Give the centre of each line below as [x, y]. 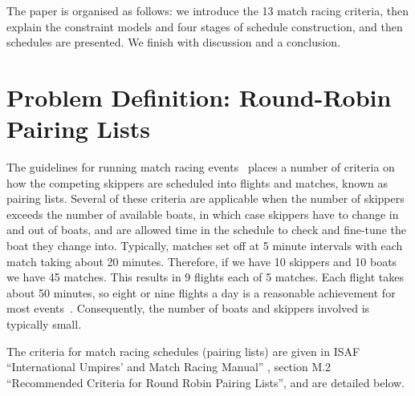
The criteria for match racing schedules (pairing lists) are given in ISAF [183, 351]
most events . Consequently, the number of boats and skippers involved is [188, 308]
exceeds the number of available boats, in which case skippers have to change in [203, 214]
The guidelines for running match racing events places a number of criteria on [201, 167]
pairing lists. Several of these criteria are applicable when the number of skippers [205, 198]
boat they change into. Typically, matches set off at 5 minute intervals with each [205, 246]
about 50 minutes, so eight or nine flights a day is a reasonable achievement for [201, 292]
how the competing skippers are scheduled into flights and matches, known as [197, 182]
